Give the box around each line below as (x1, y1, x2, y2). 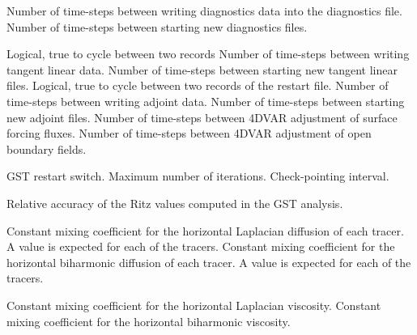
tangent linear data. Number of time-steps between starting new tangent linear (6, 61, 398, 78)
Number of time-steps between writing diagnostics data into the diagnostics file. (6, 2, 402, 19)
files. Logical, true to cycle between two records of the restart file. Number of (6, 77, 389, 94)
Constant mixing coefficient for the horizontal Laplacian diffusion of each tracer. (6, 222, 404, 239)
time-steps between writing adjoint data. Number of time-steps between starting (6, 92, 405, 109)
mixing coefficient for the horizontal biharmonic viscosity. (6, 312, 291, 329)
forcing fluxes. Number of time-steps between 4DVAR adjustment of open (6, 125, 372, 142)
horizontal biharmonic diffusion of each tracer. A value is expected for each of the (6, 253, 411, 270)
